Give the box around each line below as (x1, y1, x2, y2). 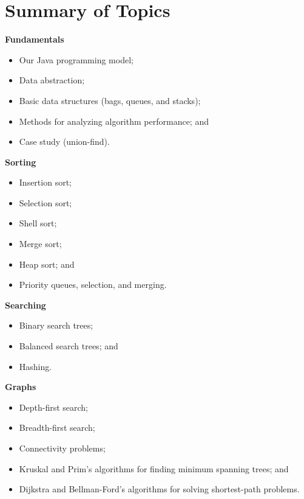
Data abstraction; (19, 74, 85, 86)
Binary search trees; (19, 319, 93, 332)
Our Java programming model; (19, 53, 133, 66)
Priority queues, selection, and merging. (19, 278, 167, 291)
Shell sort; (19, 217, 57, 229)
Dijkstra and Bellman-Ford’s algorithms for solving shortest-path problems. (19, 483, 300, 495)
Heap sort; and (19, 257, 75, 270)
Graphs (5, 380, 36, 393)
